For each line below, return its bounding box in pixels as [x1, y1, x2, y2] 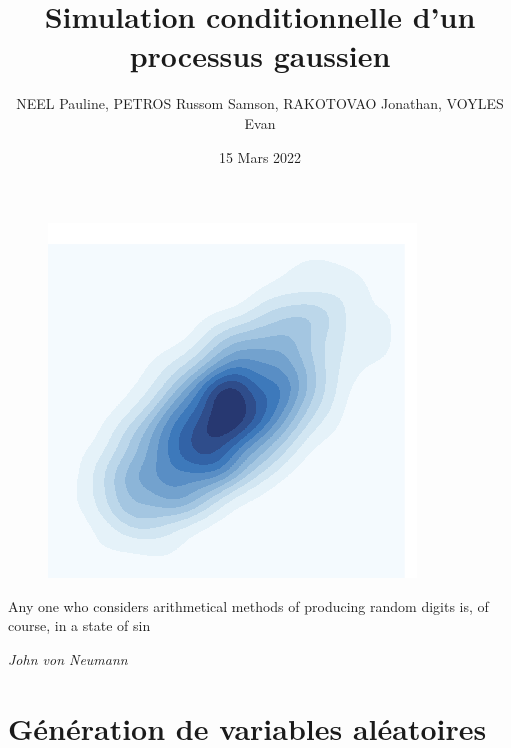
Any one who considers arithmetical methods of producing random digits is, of [8, 595, 489, 616]
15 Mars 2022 [218, 146, 302, 167]
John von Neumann [8, 648, 128, 669]
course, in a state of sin [8, 615, 151, 636]
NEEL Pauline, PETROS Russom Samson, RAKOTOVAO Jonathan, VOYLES [16, 93, 504, 114]
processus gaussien [129, 35, 391, 76]
